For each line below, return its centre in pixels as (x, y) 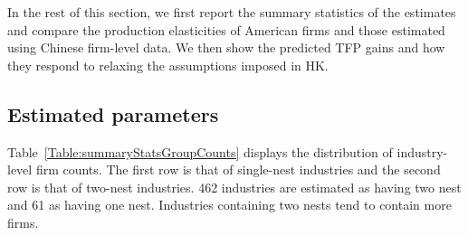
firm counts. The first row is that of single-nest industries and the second (238, 169)
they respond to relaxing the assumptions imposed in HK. (168, 65)
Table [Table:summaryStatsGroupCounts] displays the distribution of (200, 151)
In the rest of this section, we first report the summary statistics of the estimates (232, 12)
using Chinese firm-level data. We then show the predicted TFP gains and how (226, 47)
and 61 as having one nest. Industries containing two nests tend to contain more (229, 205)
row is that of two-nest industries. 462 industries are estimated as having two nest (234, 187)
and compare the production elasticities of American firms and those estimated (226, 29)
